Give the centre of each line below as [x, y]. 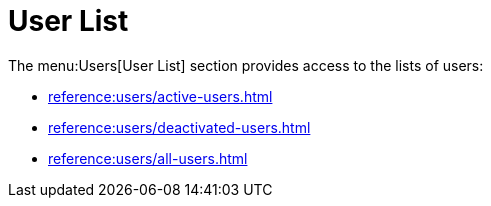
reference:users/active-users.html [160, 96]
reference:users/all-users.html [148, 158]
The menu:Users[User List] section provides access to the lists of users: [246, 65]
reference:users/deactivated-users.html [179, 127]
